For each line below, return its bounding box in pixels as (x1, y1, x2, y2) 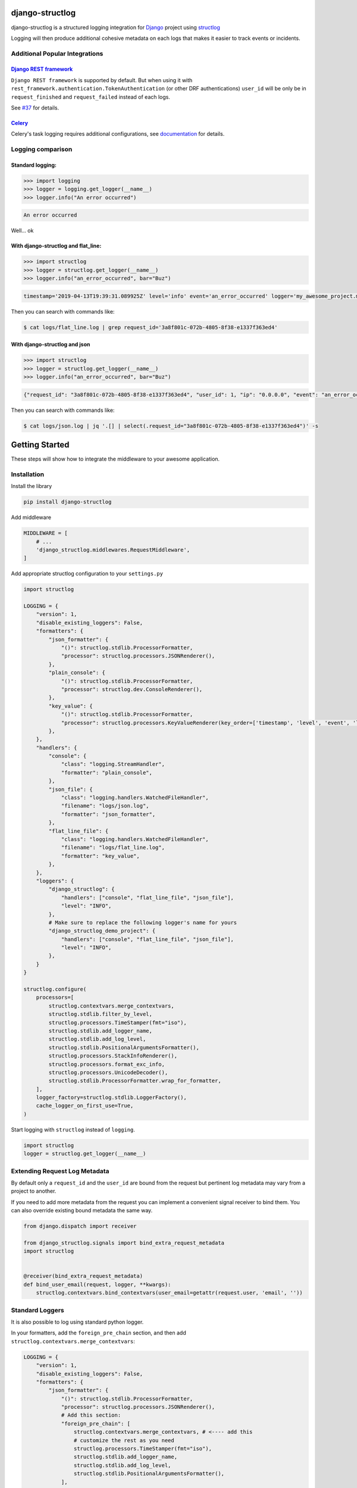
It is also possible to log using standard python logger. (11, 1318, 144, 1326)
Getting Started (11, 439, 70, 449)
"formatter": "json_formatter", (61, 811, 156, 818)
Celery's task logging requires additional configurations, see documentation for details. (11, 130, 225, 137)
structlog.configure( (23, 986, 87, 993)
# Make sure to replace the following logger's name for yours (48, 919, 237, 926)
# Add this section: (61, 1412, 121, 1419)
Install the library (11, 483, 52, 490)
